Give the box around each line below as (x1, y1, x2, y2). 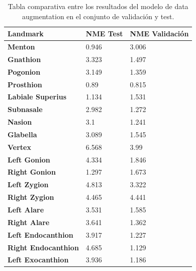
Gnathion (8, 53, 41, 64)
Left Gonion (8, 154, 50, 165)
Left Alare (8, 204, 44, 214)
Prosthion (8, 79, 42, 89)
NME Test (85, 28, 123, 39)
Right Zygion (8, 192, 54, 202)
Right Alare (8, 216, 50, 227)
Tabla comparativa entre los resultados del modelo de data (8, 1, 188, 11)
